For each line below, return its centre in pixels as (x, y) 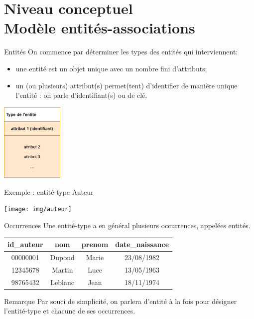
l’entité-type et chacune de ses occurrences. (70, 311)
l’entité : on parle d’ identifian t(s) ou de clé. (81, 95)
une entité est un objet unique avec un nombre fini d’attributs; (111, 68)
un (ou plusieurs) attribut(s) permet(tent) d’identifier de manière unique (127, 85)
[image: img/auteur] (38, 209)
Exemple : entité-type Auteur (49, 191)
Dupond (62, 257)
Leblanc (63, 282)
